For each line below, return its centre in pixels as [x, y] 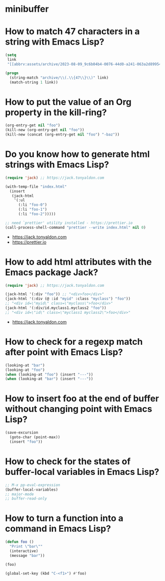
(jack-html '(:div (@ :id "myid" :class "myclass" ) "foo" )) [68, 299]
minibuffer [27, 9]
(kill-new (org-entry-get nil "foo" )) [45, 130]
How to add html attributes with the [79, 262]
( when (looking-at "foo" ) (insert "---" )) [49, 374]
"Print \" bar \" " [26, 547]
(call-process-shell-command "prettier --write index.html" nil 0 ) [76, 227]
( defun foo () [20, 542]
